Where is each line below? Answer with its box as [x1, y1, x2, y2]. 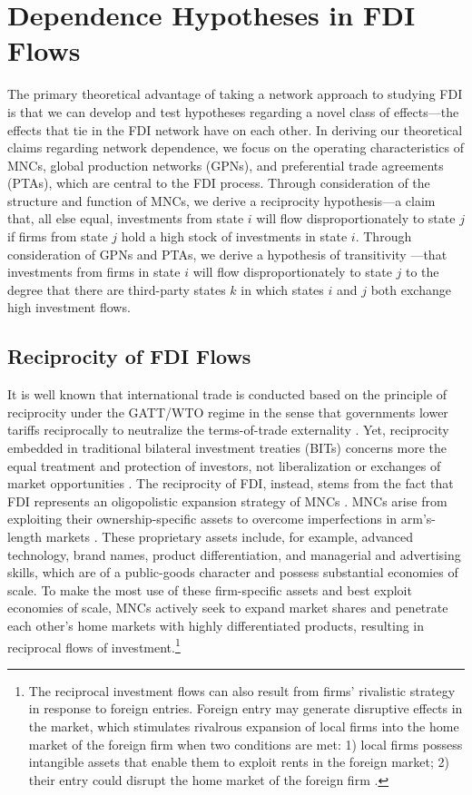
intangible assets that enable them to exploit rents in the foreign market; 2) [28, 752, 449, 771]
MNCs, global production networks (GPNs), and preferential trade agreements [7, 155, 444, 174]
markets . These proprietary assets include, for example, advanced [45, 526, 414, 545]
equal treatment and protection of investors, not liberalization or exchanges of [7, 456, 441, 475]
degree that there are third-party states [7, 280, 226, 299]
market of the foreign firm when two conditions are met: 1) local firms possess [28, 734, 463, 753]
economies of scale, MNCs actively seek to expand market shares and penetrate [7, 598, 448, 617]
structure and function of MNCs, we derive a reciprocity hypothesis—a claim [7, 191, 436, 210]
